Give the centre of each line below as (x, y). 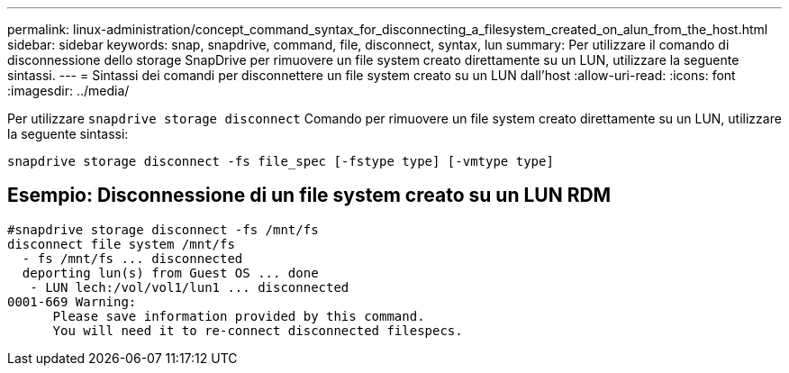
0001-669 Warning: (72, 301)
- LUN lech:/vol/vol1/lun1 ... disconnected (190, 287)
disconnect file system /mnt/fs (121, 244)
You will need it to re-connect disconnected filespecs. (258, 330)
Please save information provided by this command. (239, 316)
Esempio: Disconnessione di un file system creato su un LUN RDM (309, 196)
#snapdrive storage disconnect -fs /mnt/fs (163, 229)
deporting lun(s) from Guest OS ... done (170, 273)
